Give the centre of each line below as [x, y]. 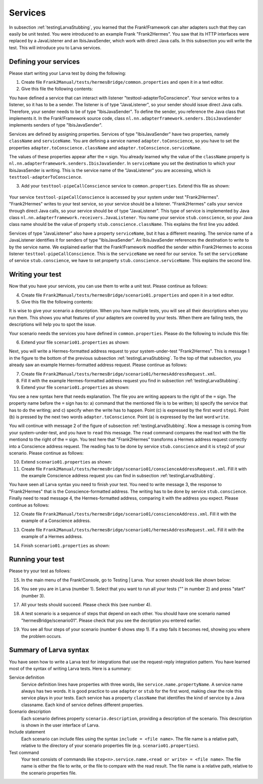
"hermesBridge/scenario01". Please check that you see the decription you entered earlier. [111, 620]
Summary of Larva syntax [49, 650]
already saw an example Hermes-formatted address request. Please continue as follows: [98, 365]
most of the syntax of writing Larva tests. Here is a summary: [70, 668]
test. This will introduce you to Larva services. [55, 47]
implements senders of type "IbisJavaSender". [56, 125]
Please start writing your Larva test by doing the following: [67, 73]
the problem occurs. [41, 636]
